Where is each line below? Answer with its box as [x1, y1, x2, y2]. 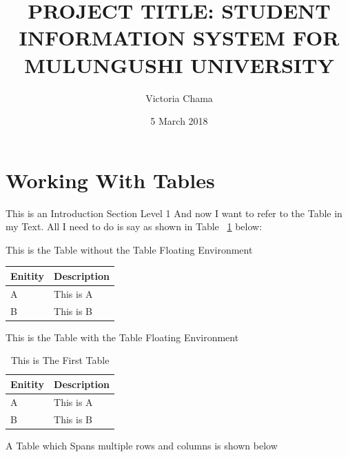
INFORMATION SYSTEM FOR [19, 23, 340, 52]
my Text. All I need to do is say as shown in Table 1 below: [6, 219, 263, 234]
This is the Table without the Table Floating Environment [6, 242, 253, 256]
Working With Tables [6, 165, 215, 194]
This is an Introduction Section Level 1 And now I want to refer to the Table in [6, 205, 342, 220]
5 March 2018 [150, 114, 208, 128]
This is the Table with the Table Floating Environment [6, 329, 239, 344]
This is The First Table [10, 353, 110, 367]
